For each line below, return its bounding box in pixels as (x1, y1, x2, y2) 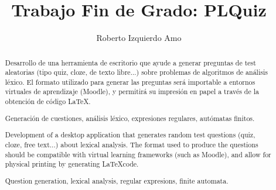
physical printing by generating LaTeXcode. (5, 159, 139, 169)
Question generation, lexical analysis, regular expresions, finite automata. (5, 175, 229, 185)
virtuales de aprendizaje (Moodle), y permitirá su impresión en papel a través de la (5, 87, 259, 96)
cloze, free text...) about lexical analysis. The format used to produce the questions (5, 139, 258, 149)
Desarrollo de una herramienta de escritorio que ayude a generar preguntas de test (5, 57, 256, 67)
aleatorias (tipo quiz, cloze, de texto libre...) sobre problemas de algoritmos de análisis (5, 67, 268, 77)
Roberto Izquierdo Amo (96, 32, 182, 44)
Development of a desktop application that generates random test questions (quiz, (5, 130, 255, 140)
